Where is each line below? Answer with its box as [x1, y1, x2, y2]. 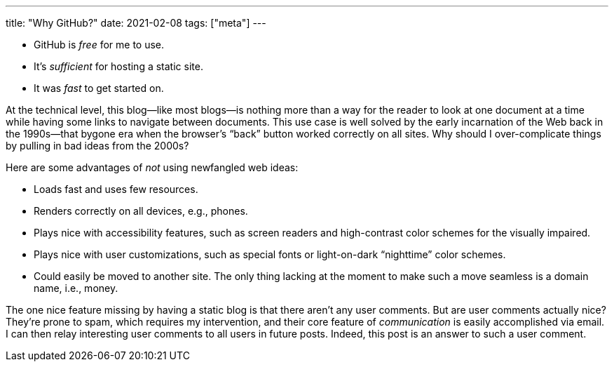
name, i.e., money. [34, 282, 118, 294]
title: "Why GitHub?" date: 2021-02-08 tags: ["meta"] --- [6, 17, 266, 29]
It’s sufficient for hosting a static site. [34, 60, 203, 72]
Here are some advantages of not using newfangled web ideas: [6, 161, 299, 173]
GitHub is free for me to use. [34, 39, 165, 51]
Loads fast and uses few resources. [34, 183, 198, 195]
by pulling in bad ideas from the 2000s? [6, 140, 189, 152]
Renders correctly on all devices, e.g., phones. [34, 205, 248, 217]
